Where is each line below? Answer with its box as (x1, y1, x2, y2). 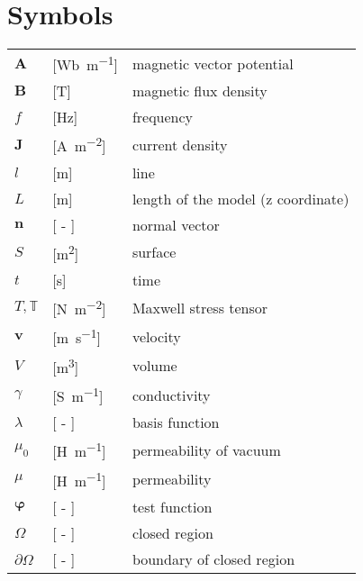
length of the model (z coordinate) (132, 187, 349, 209)
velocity (132, 326, 181, 348)
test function (132, 496, 213, 518)
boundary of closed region (132, 549, 295, 570)
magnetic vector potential (132, 52, 294, 74)
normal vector (132, 213, 220, 235)
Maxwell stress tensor (132, 296, 268, 318)
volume (132, 355, 177, 377)
